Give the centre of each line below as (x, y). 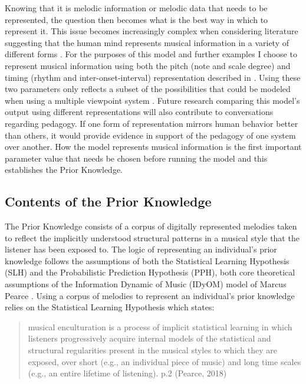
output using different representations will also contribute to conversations (139, 112)
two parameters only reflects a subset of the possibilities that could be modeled (148, 89)
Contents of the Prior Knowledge (108, 201)
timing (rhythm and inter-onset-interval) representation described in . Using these (153, 77)
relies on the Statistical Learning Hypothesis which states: (110, 307)
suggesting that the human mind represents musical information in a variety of (147, 42)
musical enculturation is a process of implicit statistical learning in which (160, 326)
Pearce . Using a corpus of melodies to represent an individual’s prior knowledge (150, 295)
